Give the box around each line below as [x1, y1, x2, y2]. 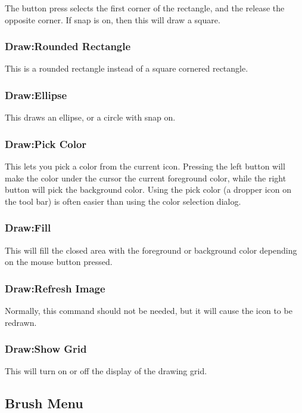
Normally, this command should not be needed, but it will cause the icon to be [5, 304, 292, 317]
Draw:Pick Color [5, 136, 87, 151]
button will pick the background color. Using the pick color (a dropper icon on [5, 183, 291, 196]
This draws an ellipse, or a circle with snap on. [5, 111, 176, 124]
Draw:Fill [5, 220, 51, 235]
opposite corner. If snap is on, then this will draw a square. [5, 13, 220, 26]
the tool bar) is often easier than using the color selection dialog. [5, 195, 241, 207]
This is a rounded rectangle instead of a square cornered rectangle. [5, 62, 248, 75]
